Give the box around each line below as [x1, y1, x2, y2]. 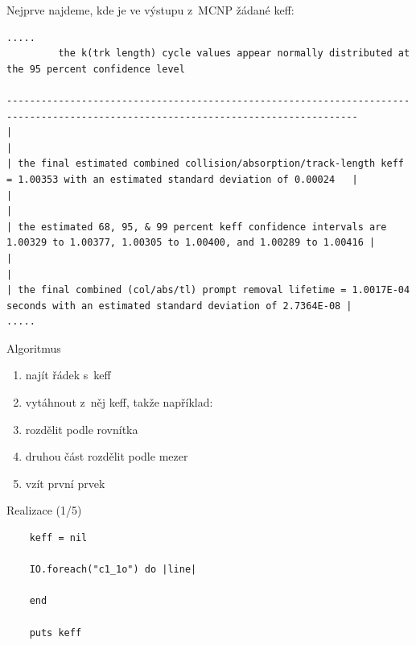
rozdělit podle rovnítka [25, 420, 138, 437]
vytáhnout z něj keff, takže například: [25, 394, 213, 411]
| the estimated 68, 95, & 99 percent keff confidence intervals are [6, 221, 387, 233]
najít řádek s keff [25, 366, 111, 383]
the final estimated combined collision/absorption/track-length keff [18, 158, 404, 170]
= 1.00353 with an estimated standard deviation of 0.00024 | [6, 173, 358, 185]
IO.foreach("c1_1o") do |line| [29, 564, 197, 576]
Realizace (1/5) [6, 502, 82, 519]
